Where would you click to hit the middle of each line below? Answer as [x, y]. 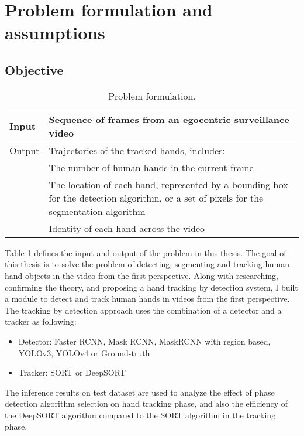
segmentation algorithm [97, 211]
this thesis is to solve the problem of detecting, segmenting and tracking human [147, 264]
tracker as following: [41, 321]
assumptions [55, 33]
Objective [34, 69]
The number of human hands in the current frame [151, 167]
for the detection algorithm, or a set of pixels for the [156, 197]
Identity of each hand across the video [127, 228]
